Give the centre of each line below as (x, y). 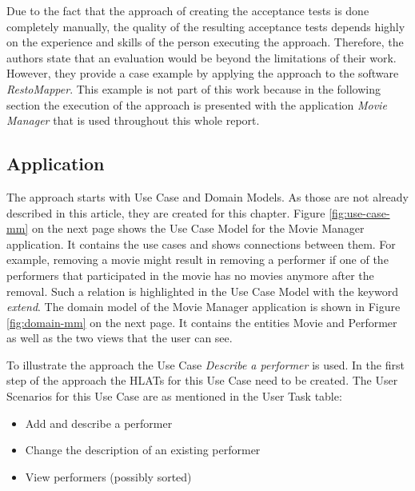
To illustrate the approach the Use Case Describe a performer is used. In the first (206, 364)
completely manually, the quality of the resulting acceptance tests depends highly (206, 26)
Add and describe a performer (99, 423)
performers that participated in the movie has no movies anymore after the (190, 275)
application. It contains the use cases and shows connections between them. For (201, 244)
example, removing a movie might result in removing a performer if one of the (198, 259)
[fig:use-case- (359, 212)
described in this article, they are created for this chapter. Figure (166, 212)
